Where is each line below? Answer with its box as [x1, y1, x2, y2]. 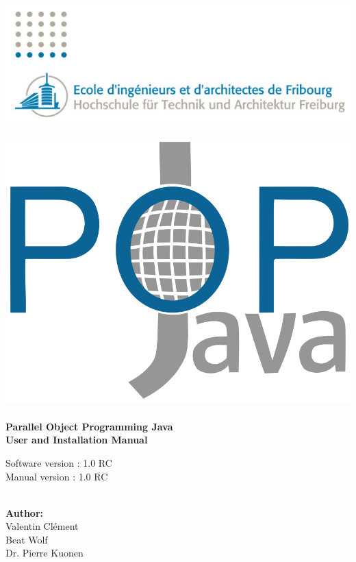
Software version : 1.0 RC [5, 455, 112, 469]
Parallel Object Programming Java [5, 419, 173, 433]
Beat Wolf [5, 532, 48, 546]
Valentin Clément [5, 519, 79, 533]
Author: [5, 505, 44, 520]
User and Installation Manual [5, 432, 148, 447]
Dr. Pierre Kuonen [5, 546, 84, 560]
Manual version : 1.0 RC [5, 469, 108, 483]
